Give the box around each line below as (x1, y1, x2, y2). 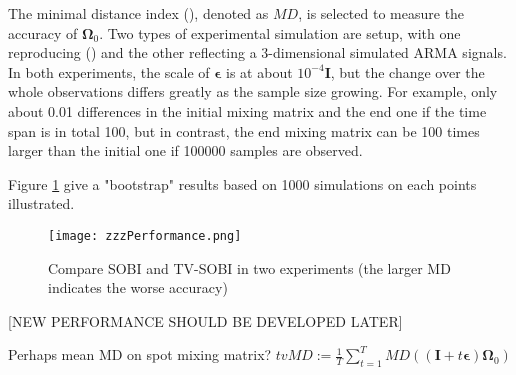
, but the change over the (330, 61, 485, 82)
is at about (226, 61, 293, 82)
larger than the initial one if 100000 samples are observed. (8, 140, 363, 161)
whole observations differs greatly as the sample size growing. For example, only (8, 81, 498, 102)
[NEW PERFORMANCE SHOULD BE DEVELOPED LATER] (8, 310, 403, 331)
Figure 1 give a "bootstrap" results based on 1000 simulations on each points (8, 173, 477, 194)
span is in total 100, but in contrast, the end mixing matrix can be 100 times (8, 120, 480, 141)
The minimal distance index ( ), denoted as (8, 3, 269, 23)
